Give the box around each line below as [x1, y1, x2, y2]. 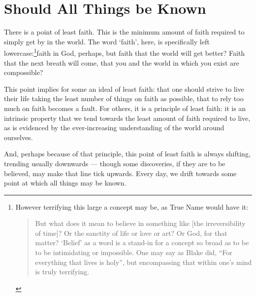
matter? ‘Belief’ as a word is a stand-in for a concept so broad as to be [35, 237, 249, 248]
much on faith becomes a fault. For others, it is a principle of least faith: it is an [4, 103, 246, 113]
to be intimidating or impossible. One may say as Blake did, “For [35, 247, 232, 258]
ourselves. [4, 132, 33, 142]
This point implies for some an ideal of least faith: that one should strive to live [4, 83, 244, 94]
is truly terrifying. [35, 266, 90, 277]
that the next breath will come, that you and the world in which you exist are [4, 57, 239, 68]
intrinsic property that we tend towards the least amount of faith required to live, [4, 112, 251, 123]
